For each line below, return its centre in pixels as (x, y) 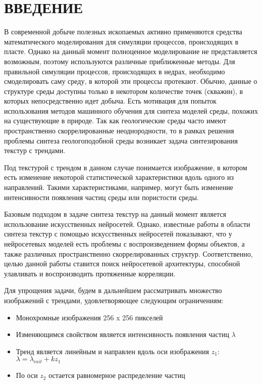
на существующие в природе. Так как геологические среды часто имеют (115, 121)
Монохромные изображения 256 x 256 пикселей (89, 317)
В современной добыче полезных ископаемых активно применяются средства (123, 32)
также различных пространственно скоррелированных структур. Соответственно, (128, 253)
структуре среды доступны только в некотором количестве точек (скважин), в (124, 91)
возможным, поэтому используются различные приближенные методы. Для (120, 61)
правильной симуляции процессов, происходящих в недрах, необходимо (115, 71)
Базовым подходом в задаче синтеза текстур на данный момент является (115, 214)
